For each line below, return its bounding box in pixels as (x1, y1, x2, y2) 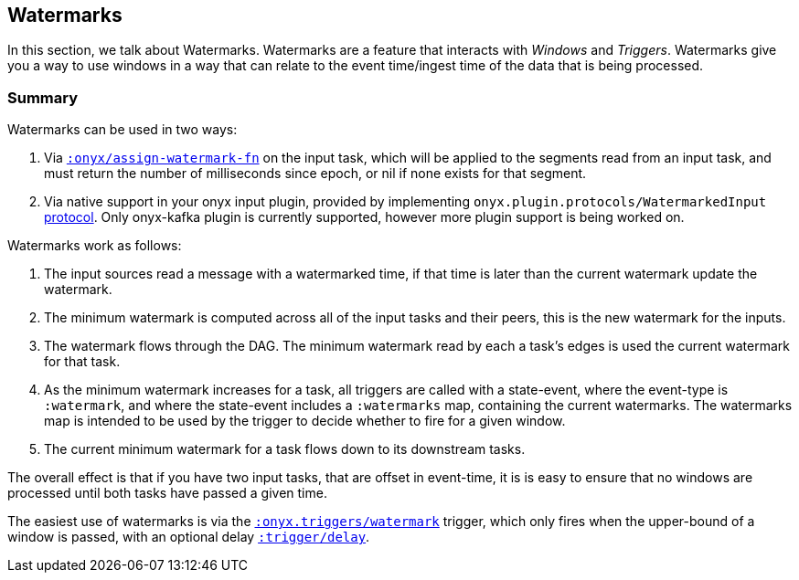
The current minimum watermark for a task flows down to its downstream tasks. (44, 441, 526, 458)
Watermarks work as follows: (7, 237, 182, 254)
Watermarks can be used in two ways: (7, 121, 238, 138)
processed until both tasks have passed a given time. (7, 485, 327, 501)
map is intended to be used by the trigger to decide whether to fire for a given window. (44, 413, 566, 429)
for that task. (44, 353, 121, 370)
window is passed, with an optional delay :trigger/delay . (7, 529, 370, 545)
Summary (7, 88, 79, 107)
